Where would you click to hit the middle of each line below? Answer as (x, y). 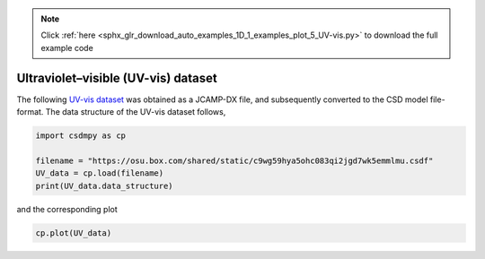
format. (30, 112)
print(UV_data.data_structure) (105, 186)
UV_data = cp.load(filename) (100, 173)
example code (67, 47)
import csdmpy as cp (80, 136)
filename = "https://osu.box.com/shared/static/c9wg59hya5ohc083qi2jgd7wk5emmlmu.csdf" (234, 160)
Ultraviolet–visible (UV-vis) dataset (117, 78)
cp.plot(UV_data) (74, 233)
